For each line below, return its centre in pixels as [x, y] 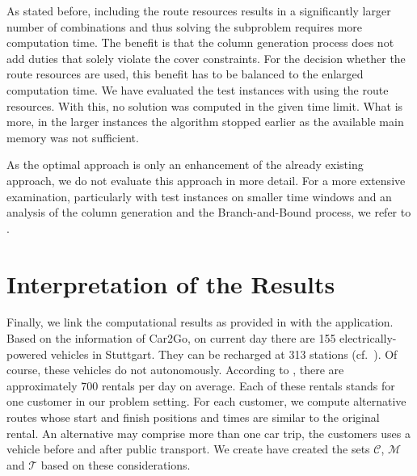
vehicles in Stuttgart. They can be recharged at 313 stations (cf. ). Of [224, 354]
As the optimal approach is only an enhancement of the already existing [185, 164]
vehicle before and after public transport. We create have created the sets [188, 449]
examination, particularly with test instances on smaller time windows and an [199, 196]
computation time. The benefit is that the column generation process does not [200, 42]
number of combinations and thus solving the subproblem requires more [185, 26]
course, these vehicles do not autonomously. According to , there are [175, 370]
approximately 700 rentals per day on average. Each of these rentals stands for [201, 385]
